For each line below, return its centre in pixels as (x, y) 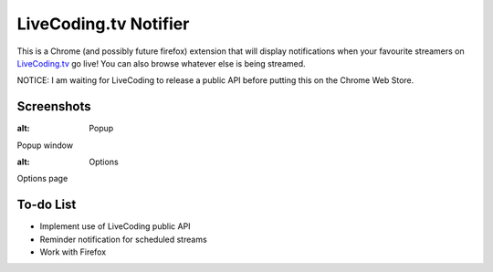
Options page (42, 179)
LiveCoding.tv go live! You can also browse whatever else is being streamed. (161, 63)
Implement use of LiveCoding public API (115, 226)
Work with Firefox (73, 252)
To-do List (47, 205)
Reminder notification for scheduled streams (123, 239)
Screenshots (54, 106)
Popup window (45, 145)
